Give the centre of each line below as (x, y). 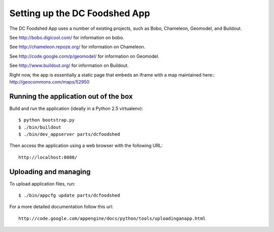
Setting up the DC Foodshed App (80, 13)
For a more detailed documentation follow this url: (61, 207)
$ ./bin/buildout (40, 127)
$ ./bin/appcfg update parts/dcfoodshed (69, 196)
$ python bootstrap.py (47, 120)
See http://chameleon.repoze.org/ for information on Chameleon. (77, 47)
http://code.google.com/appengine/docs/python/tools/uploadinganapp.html (112, 218)
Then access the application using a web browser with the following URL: (86, 146)
